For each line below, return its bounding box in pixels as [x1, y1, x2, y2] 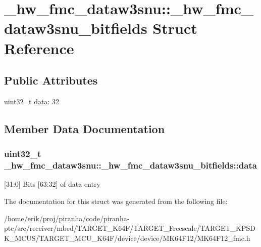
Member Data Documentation [4, 120, 165, 136]
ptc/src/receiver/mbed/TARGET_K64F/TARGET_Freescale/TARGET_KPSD [4, 223, 255, 233]
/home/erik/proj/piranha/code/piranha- [4, 213, 130, 223]
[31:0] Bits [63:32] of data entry [4, 179, 100, 189]
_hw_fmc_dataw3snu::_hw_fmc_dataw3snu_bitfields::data [4, 159, 257, 172]
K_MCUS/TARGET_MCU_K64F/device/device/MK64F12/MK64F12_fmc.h [4, 232, 250, 243]
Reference [4, 37, 74, 58]
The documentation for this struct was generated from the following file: [4, 196, 228, 207]
